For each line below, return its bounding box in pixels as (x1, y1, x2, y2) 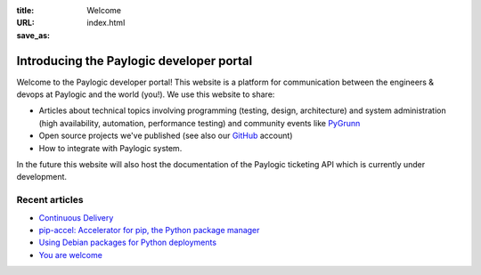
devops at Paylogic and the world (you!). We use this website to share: (16, 89, 275, 100)
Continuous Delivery (38, 212, 114, 222)
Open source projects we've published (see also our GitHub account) (38, 130, 293, 142)
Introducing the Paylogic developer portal (16, 53, 253, 69)
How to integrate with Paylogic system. (38, 142, 183, 153)
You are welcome (38, 249, 102, 260)
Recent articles (16, 194, 84, 206)
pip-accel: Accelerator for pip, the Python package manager (38, 224, 260, 235)
